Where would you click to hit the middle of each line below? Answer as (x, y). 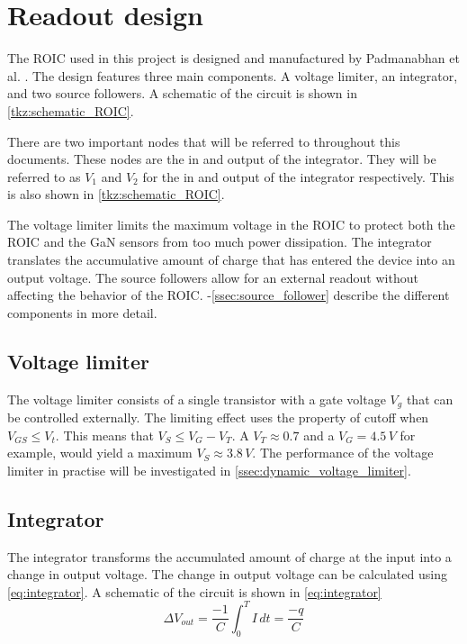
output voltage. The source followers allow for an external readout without (213, 277)
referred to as (44, 176)
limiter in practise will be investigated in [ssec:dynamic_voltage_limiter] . (209, 470)
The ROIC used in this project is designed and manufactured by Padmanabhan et (233, 58)
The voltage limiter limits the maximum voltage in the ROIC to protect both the (231, 224)
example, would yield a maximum (100, 453)
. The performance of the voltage (343, 453)
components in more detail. (82, 312)
